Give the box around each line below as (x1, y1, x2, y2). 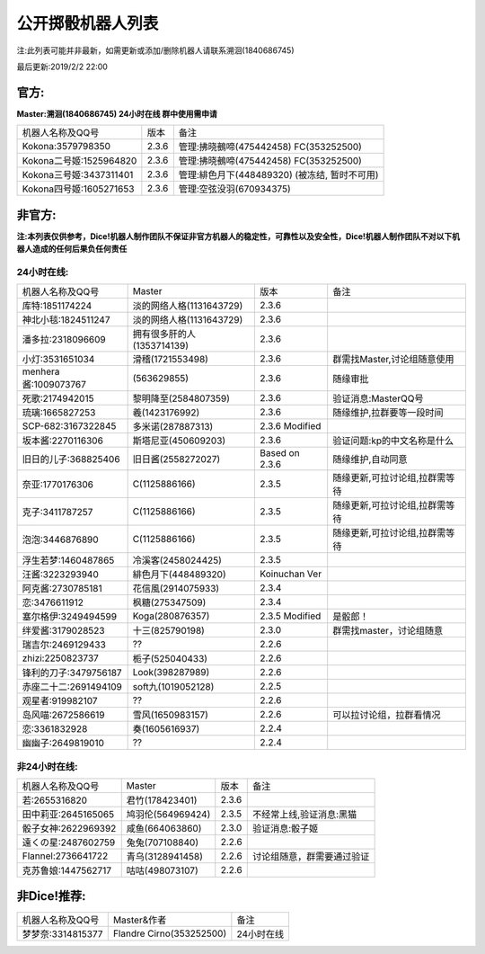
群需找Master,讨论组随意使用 (332, 353, 454, 366)
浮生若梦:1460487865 (22, 554, 115, 566)
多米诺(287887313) (132, 421, 214, 433)
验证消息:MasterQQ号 (332, 392, 424, 405)
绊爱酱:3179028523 (22, 625, 105, 637)
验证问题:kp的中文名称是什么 (332, 434, 454, 447)
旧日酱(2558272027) (132, 453, 221, 466)
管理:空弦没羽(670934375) (178, 183, 291, 195)
